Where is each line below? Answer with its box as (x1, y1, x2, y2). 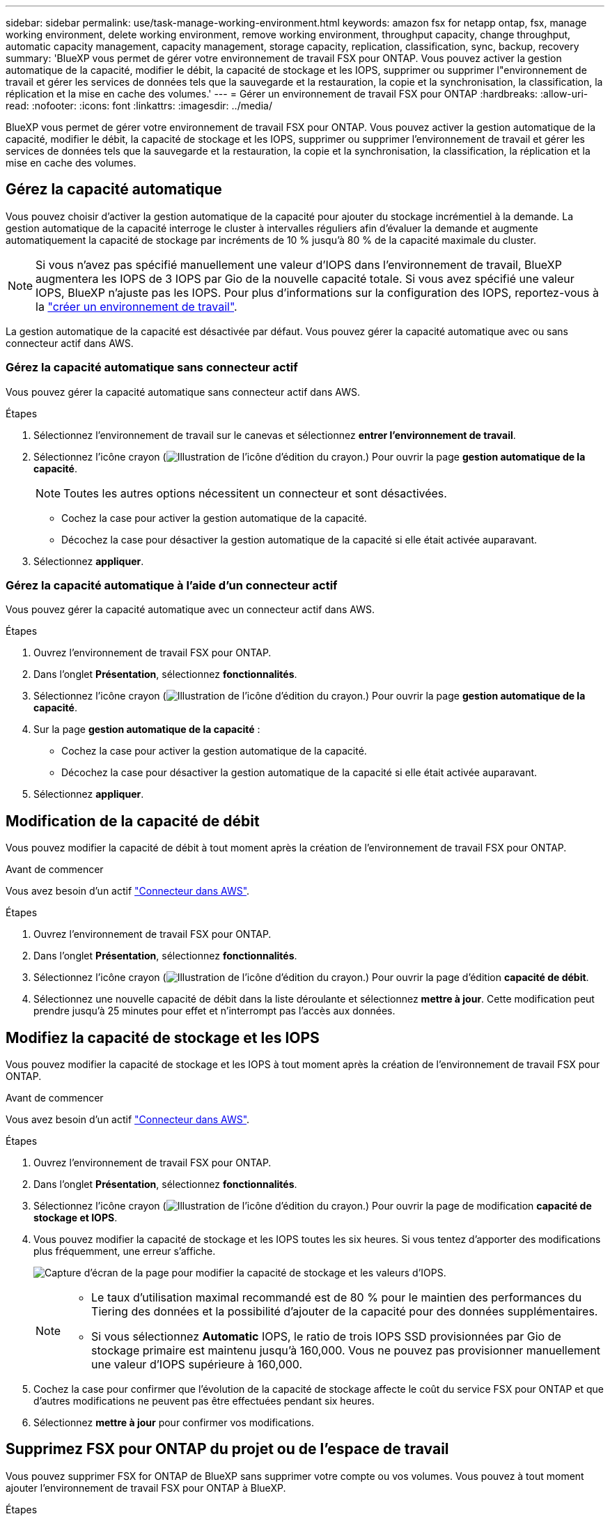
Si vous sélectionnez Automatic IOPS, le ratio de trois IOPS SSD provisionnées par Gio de (91, 1329, 561, 1344)
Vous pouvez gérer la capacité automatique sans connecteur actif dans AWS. (6, 385, 360, 398)
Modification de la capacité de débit (6, 812, 260, 830)
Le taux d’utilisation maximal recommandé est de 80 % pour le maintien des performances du (91, 1290, 582, 1305)
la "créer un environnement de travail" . (36, 299, 237, 314)
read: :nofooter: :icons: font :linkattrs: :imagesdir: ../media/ (6, 100, 272, 111)
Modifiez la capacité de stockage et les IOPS (6, 1028, 320, 1047)
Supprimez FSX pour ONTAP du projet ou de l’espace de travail (6, 1440, 449, 1458)
